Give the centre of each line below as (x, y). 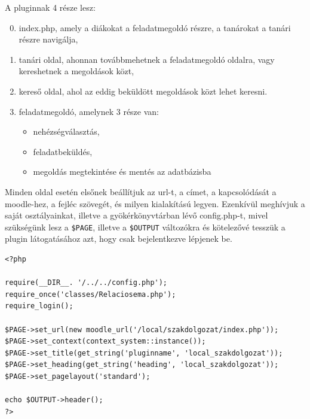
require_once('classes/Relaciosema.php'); (90, 294)
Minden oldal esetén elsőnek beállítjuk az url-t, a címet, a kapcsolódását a (141, 191)
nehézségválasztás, (66, 131)
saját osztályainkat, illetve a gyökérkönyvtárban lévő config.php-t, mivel (136, 215)
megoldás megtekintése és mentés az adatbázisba (122, 171)
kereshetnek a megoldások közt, (76, 71)
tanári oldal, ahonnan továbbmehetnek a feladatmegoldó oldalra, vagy (147, 59)
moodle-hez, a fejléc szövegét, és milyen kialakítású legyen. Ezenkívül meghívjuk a (155, 203)
